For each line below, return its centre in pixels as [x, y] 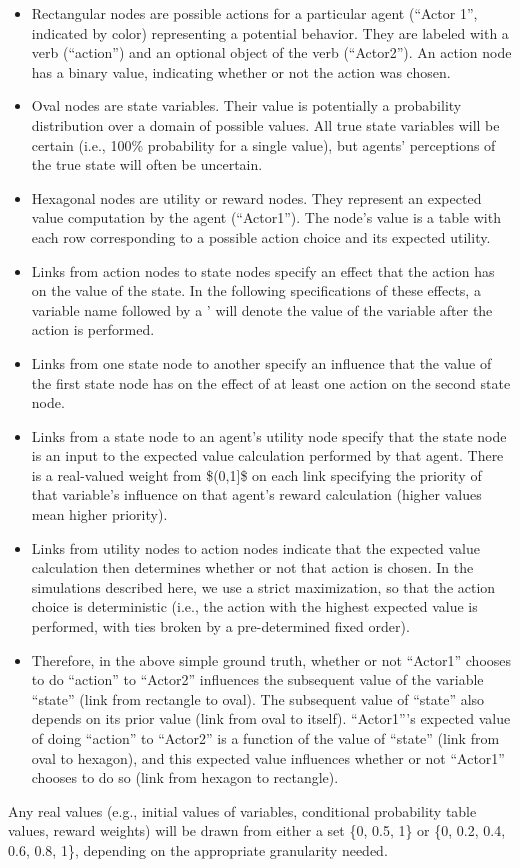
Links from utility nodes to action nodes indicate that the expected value [255, 547]
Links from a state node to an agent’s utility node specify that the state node [269, 435]
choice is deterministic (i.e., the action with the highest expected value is [254, 606]
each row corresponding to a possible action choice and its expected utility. [261, 236]
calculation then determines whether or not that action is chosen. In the [252, 567]
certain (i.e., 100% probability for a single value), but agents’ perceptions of [263, 144]
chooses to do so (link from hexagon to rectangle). [185, 777]
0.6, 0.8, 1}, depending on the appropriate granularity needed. [198, 849]
